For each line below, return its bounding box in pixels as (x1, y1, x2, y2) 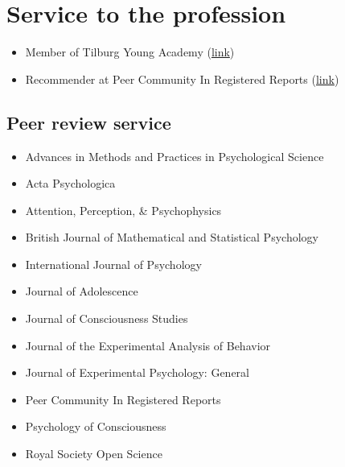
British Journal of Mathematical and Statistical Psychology (25, 229, 318, 246)
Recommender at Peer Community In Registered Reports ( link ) (25, 70, 339, 87)
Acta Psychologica (25, 175, 116, 192)
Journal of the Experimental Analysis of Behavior (25, 337, 271, 353)
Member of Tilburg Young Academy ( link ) (25, 43, 235, 60)
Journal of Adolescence (25, 283, 138, 300)
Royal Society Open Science (25, 445, 162, 462)
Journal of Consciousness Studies (25, 310, 188, 327)
